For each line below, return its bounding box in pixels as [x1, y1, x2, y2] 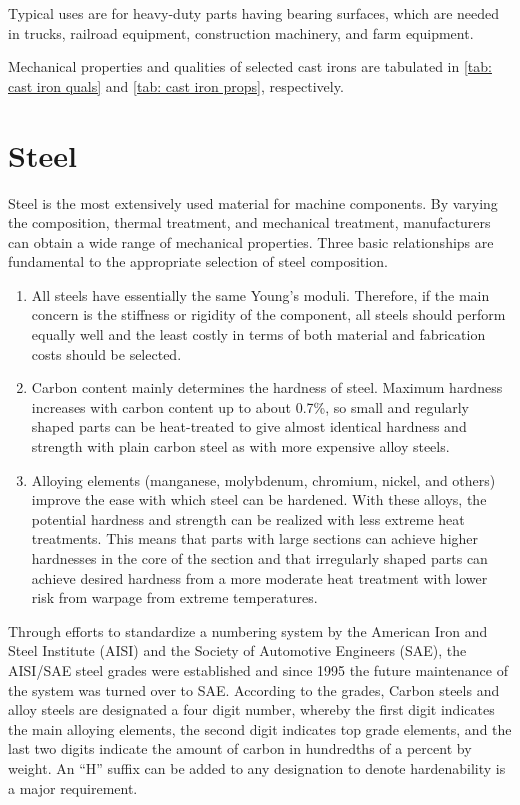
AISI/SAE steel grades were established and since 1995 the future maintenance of [8, 659, 508, 680]
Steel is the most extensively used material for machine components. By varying [8, 192, 498, 213]
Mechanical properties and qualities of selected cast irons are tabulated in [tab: [8, 56, 492, 77]
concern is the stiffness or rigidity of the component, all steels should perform [31, 304, 506, 325]
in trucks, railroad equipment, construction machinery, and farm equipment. [8, 22, 474, 43]
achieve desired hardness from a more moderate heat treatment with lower [31, 567, 488, 588]
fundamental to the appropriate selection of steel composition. [8, 251, 388, 272]
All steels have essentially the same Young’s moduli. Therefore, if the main [31, 284, 490, 305]
